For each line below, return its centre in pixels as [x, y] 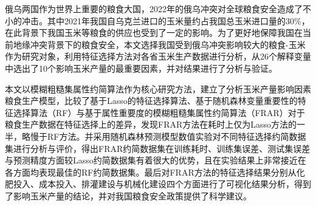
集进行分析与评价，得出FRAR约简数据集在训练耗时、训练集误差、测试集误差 [158, 148]
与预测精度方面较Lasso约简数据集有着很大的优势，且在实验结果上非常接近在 [156, 160]
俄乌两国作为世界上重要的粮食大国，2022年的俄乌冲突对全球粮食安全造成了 [154, 9]
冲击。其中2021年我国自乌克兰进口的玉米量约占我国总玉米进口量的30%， [166, 20]
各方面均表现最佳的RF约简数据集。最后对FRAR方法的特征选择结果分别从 [151, 172]
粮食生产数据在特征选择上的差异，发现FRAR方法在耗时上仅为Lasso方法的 [151, 124]
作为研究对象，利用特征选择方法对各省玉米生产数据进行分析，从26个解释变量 [158, 56]
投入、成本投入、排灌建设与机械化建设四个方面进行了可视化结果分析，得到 [162, 184]
